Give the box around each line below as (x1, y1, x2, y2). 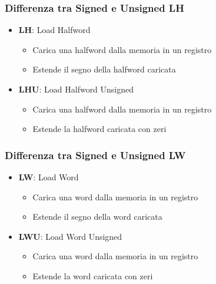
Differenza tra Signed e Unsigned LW (5, 147, 186, 162)
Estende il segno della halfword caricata (32, 63, 176, 75)
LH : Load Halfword (18, 24, 91, 36)
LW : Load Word (18, 171, 79, 183)
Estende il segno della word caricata (32, 210, 162, 223)
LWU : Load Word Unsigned (18, 230, 122, 242)
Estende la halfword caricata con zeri (32, 123, 167, 135)
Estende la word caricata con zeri (32, 269, 153, 282)
